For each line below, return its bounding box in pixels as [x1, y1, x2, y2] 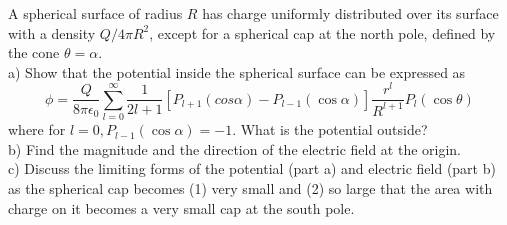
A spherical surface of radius [8, 3, 183, 23]
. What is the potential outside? [232, 119, 428, 140]
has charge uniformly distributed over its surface [202, 3, 499, 23]
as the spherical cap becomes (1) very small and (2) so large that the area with [8, 178, 493, 199]
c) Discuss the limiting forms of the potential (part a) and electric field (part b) [8, 158, 496, 179]
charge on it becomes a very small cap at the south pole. [8, 197, 355, 218]
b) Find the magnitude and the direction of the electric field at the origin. [8, 138, 462, 159]
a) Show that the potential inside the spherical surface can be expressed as [8, 61, 466, 82]
